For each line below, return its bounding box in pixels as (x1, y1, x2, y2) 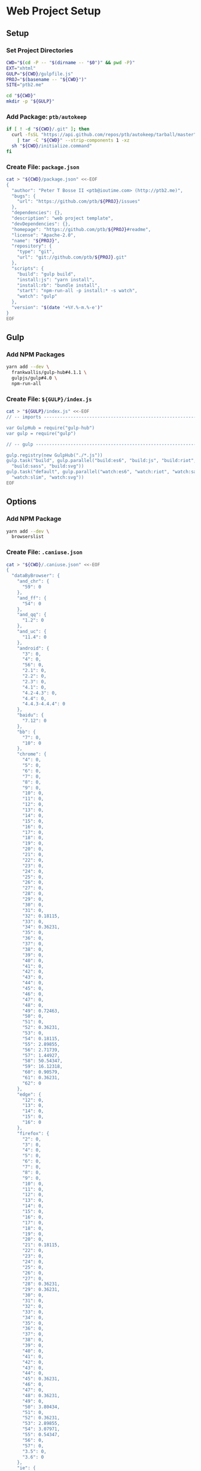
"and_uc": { (17, 629, 47, 635)
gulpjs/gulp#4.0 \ (11, 375, 58, 382)
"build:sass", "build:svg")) (11, 463, 84, 469)
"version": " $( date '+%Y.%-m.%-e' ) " (11, 305, 103, 311)
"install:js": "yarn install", (17, 277, 95, 283)
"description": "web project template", (11, 215, 114, 221)
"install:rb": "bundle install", (17, 282, 100, 289)
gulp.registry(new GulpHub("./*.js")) (6, 452, 103, 458)
